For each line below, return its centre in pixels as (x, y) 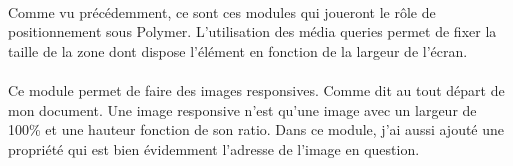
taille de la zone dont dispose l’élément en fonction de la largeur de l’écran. (238, 50)
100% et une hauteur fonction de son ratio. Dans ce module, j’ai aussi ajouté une (256, 129)
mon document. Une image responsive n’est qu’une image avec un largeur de (242, 109)
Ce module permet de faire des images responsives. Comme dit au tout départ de (256, 89)
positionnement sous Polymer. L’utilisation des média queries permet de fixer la (252, 31)
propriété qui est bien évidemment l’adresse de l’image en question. (214, 148)
